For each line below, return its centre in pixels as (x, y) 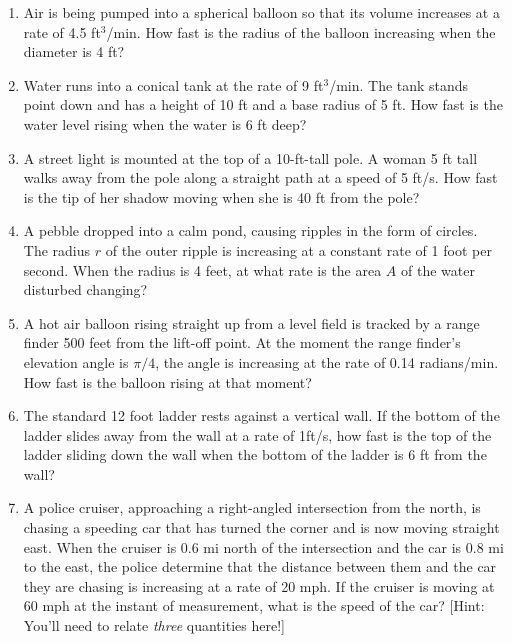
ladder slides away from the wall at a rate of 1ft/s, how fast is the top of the (257, 434)
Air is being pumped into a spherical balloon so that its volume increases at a (261, 12)
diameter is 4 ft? (74, 51)
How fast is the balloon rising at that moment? (167, 381)
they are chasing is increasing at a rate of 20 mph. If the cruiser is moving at (259, 585)
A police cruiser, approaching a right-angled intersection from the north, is (252, 507)
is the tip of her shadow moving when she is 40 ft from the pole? (221, 196)
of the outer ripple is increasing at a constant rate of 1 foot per (298, 249)
